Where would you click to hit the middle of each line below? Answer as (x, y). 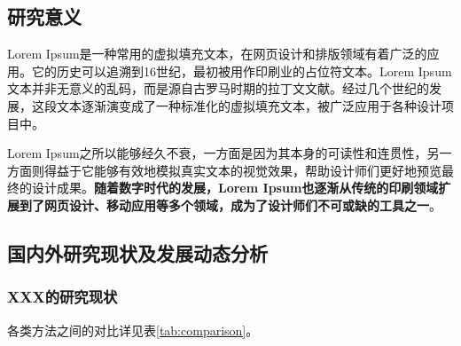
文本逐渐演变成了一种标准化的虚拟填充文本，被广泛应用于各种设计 (249, 105)
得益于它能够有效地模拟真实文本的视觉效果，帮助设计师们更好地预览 (242, 170)
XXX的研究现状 (63, 297)
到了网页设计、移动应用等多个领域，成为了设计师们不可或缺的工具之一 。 (230, 204)
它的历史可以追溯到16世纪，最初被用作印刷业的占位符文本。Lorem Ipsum (242, 71)
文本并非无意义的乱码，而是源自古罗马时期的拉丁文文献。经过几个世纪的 (218, 88)
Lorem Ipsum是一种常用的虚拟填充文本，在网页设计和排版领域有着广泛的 (217, 54)
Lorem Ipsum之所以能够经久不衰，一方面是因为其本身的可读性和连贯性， (217, 153)
